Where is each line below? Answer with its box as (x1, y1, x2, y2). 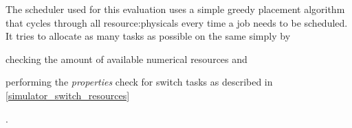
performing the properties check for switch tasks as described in (5, 75, 273, 89)
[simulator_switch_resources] (5, 88, 130, 102)
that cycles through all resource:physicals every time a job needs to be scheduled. (5, 15, 348, 29)
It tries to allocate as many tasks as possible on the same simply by (5, 29, 291, 43)
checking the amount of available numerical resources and (5, 51, 247, 66)
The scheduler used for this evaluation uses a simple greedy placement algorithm (5, 2, 345, 16)
